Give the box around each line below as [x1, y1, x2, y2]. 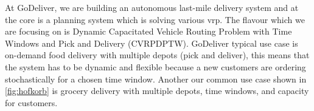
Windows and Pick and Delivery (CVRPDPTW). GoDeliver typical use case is [5, 36, 298, 49]
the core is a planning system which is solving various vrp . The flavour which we [5, 13, 305, 25]
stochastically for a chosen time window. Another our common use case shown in [5, 72, 307, 85]
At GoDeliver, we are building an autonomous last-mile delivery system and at [5, 1, 299, 13]
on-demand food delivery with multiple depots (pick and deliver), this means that [5, 49, 310, 61]
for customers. [5, 96, 58, 109]
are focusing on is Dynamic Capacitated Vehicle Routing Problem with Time [5, 25, 292, 38]
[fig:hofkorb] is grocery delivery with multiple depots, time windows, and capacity [5, 84, 309, 97]
